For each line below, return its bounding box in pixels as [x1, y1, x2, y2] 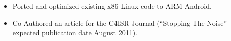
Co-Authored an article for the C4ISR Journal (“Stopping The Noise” [12, 17, 227, 28]
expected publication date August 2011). [12, 27, 138, 38]
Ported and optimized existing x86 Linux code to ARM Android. [12, 1, 212, 11]
